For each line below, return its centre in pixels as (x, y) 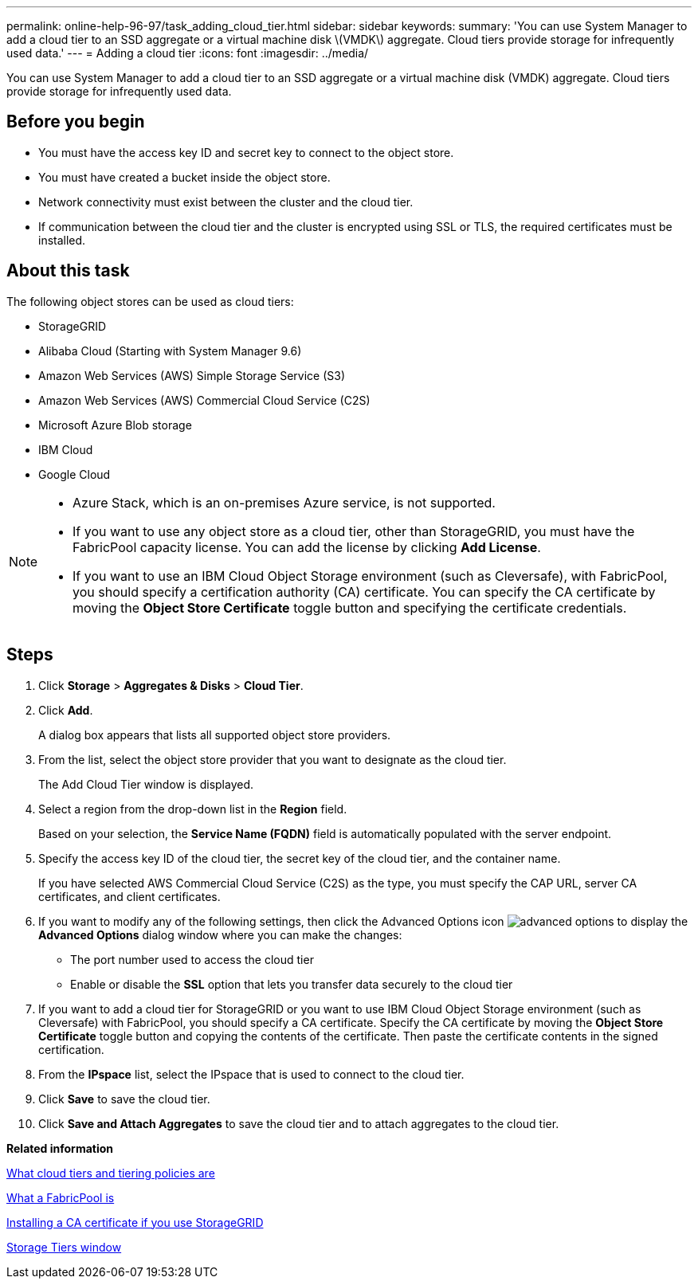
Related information (60, 1148)
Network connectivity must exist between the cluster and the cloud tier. (226, 202)
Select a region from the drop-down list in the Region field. (193, 809)
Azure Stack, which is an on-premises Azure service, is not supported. (284, 502)
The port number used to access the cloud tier (192, 959)
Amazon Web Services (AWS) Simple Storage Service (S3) (192, 375)
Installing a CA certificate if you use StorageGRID (135, 1222)
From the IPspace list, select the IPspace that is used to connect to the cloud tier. (251, 1074)
